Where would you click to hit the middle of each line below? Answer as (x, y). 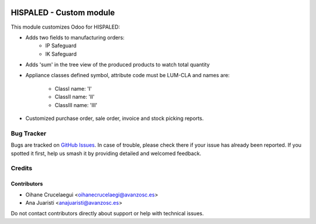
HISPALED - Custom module (63, 13)
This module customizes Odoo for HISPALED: (65, 27)
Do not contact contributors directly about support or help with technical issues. (107, 213)
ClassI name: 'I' (73, 88)
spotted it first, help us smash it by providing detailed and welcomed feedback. (106, 153)
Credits (21, 168)
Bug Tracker (29, 133)
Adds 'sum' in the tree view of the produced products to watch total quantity (118, 65)
